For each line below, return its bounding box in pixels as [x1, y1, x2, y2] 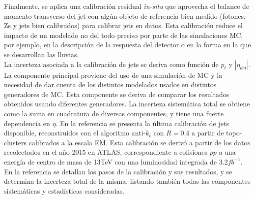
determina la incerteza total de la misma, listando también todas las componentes [4, 176, 251, 186]
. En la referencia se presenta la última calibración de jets [56, 118, 229, 128]
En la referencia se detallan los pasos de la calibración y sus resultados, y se [4, 166, 232, 176]
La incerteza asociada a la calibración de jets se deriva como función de [4, 59, 219, 69]
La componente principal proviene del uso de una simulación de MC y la [4, 69, 223, 80]
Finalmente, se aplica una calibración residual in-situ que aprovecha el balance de [4, 1, 250, 11]
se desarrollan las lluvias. [4, 49, 79, 59]
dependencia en [4, 118, 50, 128]
